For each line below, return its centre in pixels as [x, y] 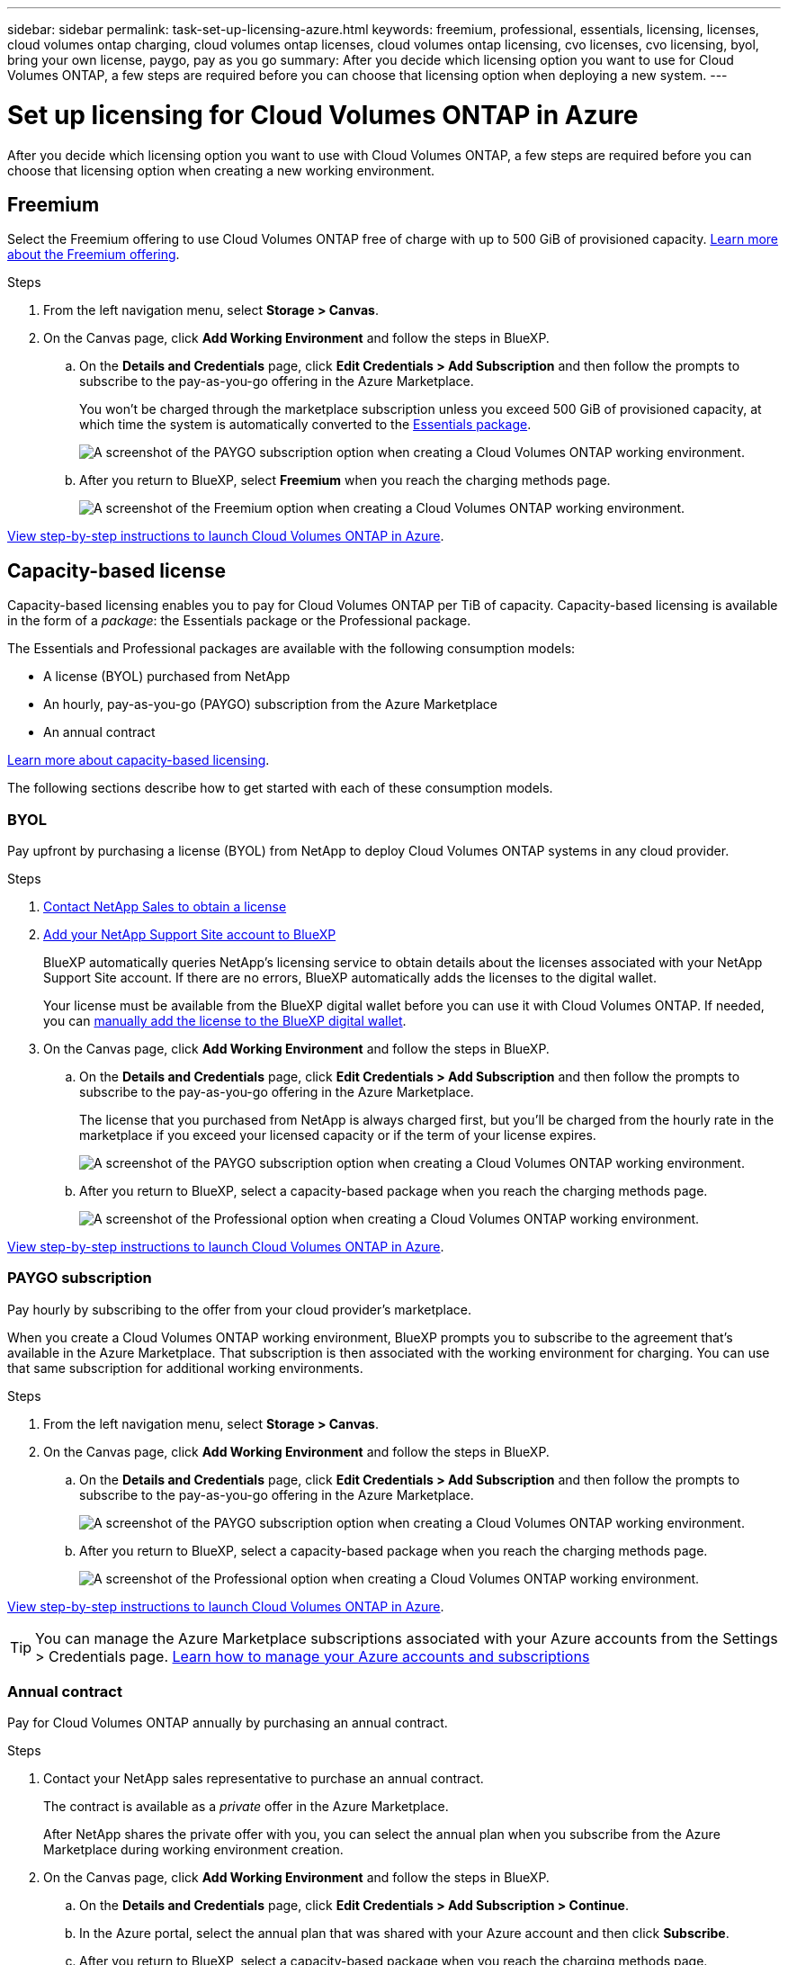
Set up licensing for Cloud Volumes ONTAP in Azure [323, 115]
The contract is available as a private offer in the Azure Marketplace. [246, 1807]
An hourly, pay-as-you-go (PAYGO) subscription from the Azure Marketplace [270, 704]
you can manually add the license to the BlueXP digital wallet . [225, 1020]
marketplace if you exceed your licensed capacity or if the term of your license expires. [338, 1135]
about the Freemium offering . [94, 255]
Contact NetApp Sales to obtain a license [165, 906]
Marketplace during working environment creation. [193, 1850]
